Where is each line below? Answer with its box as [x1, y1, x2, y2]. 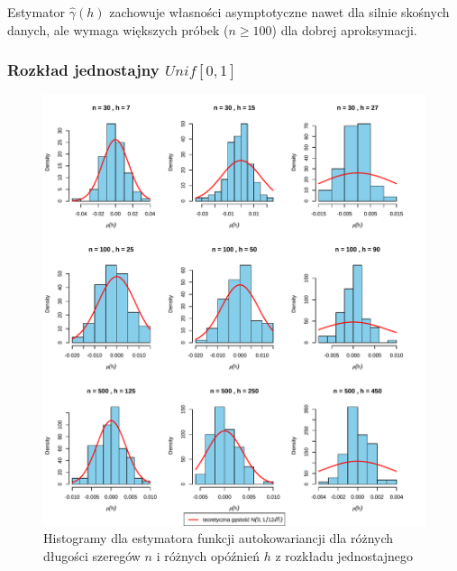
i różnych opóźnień [156, 546, 260, 565]
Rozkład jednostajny [7, 59, 160, 81]
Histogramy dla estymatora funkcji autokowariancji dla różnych [43, 529, 394, 548]
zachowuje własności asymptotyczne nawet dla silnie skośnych [109, 3, 450, 21]
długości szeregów [43, 546, 141, 565]
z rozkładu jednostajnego [275, 546, 414, 565]
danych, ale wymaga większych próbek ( [7, 20, 229, 39]
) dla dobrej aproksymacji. [271, 20, 417, 39]
